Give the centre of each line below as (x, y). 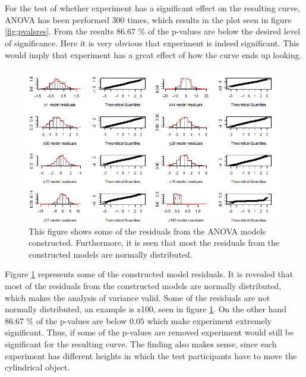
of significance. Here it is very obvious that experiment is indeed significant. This (152, 42)
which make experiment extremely (209, 320)
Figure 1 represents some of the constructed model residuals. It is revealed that (149, 274)
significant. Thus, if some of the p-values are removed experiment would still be (149, 332)
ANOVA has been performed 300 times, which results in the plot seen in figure (148, 19)
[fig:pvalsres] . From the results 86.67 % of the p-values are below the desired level (153, 31)
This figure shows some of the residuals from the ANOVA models (147, 231)
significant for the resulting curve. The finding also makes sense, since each (141, 343)
